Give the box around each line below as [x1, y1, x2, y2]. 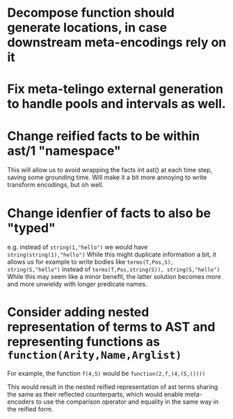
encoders [7, 397, 35, 406]
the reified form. [7, 405, 54, 413]
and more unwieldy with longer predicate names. [7, 280, 147, 289]
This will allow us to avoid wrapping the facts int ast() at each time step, [7, 166, 213, 174]
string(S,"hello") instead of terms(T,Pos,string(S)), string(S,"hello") [7, 265, 220, 273]
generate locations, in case [7, 20, 168, 36]
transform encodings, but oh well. [7, 181, 104, 189]
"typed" [7, 220, 56, 236]
